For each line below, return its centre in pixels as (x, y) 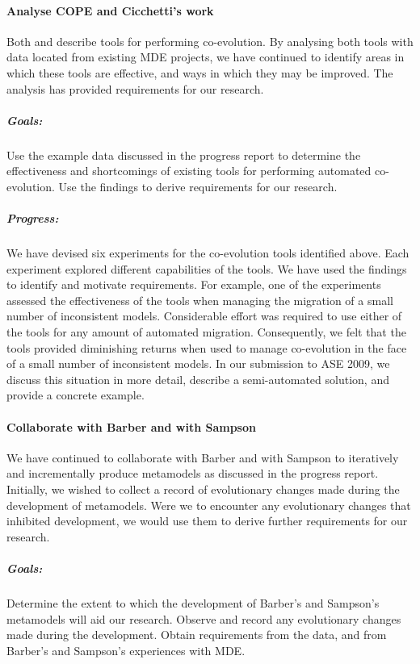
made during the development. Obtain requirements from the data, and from (197, 635)
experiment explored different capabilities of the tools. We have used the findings (207, 268)
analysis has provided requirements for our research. (135, 88)
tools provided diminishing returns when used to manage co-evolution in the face (207, 347)
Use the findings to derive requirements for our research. (198, 186)
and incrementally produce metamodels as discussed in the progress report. (193, 473)
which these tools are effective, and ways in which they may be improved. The (200, 72)
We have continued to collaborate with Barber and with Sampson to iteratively (203, 457)
